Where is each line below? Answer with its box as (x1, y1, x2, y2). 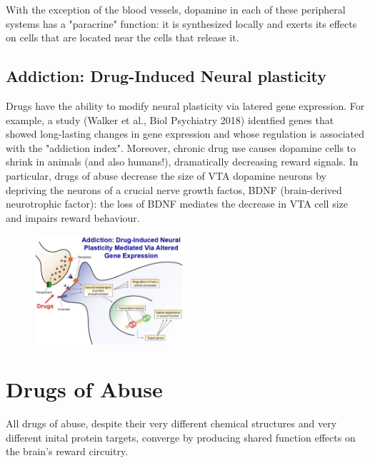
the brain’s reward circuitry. (6, 444, 129, 459)
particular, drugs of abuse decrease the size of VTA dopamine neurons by (6, 168, 326, 183)
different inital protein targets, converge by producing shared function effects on (6, 429, 356, 444)
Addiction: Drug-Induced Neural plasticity (6, 65, 327, 87)
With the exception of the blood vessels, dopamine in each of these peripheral (6, 2, 346, 16)
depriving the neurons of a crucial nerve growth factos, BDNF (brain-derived (6, 182, 342, 197)
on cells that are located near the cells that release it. (6, 30, 239, 45)
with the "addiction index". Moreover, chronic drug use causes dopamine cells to (6, 140, 356, 155)
